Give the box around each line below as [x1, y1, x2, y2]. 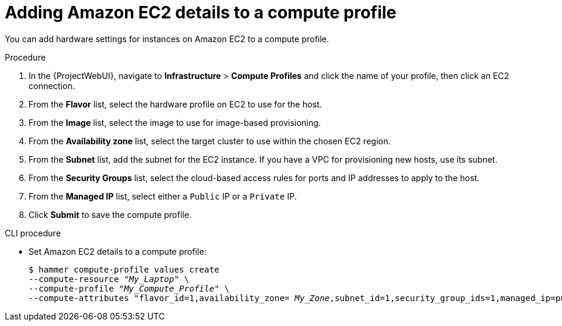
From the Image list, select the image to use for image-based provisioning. [29, 117, 321, 128]
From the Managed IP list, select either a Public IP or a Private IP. [29, 191, 297, 201]
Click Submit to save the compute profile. [29, 209, 192, 220]
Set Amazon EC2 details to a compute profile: [29, 246, 207, 257]
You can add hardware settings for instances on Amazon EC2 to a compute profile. [5, 33, 329, 44]
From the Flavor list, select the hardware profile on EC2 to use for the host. [29, 99, 322, 109]
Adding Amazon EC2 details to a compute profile [5, 2, 396, 23]
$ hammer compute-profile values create [29, 264, 220, 274]
